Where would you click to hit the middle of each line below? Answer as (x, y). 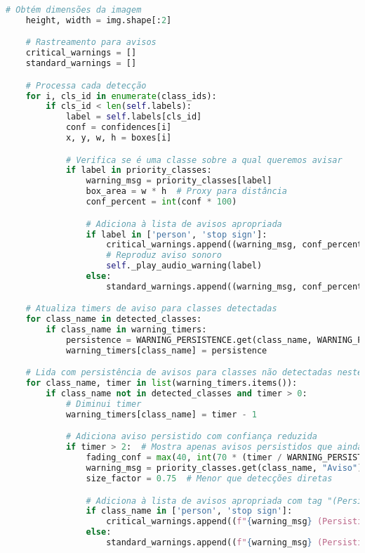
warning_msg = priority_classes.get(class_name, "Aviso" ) (224, 468)
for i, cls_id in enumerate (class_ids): (121, 96)
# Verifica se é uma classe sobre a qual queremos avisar (204, 160)
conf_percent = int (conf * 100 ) (161, 202)
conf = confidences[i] (119, 128)
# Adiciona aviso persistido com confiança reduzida (191, 437)
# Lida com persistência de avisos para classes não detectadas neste (194, 373)
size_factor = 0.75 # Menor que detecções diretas (209, 478)
